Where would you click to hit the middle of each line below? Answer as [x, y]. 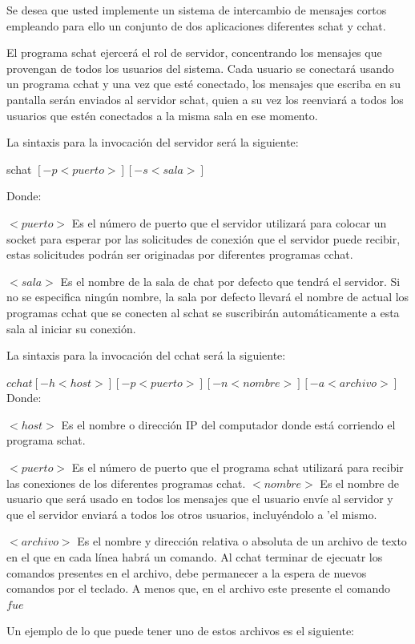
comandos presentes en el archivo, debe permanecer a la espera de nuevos [187, 572]
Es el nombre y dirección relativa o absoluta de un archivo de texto [242, 541]
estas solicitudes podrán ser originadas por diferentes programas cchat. [180, 254]
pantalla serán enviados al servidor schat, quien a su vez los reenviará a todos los [205, 99]
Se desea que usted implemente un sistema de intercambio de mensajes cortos [197, 10]
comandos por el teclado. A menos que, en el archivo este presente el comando [199, 588]
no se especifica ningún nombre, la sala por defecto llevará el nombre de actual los [208, 297]
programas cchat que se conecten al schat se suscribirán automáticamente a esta [203, 312]
